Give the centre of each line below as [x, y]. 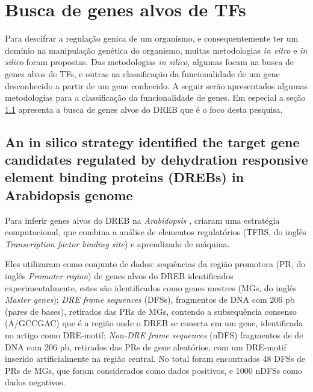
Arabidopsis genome [69, 194]
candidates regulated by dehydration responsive [156, 160]
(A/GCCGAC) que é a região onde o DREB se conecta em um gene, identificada [154, 323]
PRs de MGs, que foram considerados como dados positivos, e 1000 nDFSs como [153, 370]
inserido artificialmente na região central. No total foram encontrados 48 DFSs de [155, 359]
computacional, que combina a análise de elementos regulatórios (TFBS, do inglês [156, 232]
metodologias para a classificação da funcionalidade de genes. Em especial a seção [155, 97]
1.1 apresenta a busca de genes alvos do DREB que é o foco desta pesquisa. [144, 109]
